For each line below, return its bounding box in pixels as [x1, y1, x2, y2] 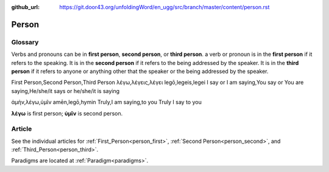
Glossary [11, 38, 39, 46]
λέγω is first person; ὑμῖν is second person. [11, 109, 123, 117]
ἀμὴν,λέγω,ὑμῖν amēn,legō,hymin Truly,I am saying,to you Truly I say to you [11, 98, 202, 106]
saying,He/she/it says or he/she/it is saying [11, 87, 120, 94]
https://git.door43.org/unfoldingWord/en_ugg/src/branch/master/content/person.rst [59, 4, 270, 10]
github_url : [11, 4, 40, 10]
